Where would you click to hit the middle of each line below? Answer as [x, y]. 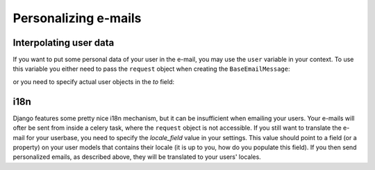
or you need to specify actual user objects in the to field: [94, 82]
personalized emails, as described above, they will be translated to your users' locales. [137, 157]
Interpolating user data [64, 43]
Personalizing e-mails [77, 18]
